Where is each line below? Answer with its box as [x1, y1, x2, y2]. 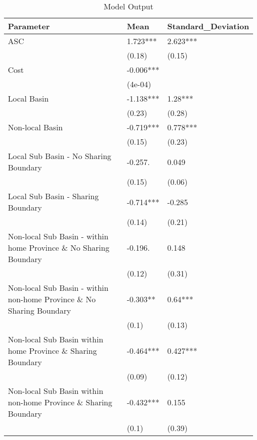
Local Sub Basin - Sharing [8, 190, 99, 202]
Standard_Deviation [167, 20, 249, 32]
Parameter [8, 20, 50, 32]
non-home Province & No [8, 293, 96, 305]
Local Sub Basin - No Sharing [8, 150, 112, 162]
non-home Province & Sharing [8, 396, 113, 408]
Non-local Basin [8, 121, 63, 133]
